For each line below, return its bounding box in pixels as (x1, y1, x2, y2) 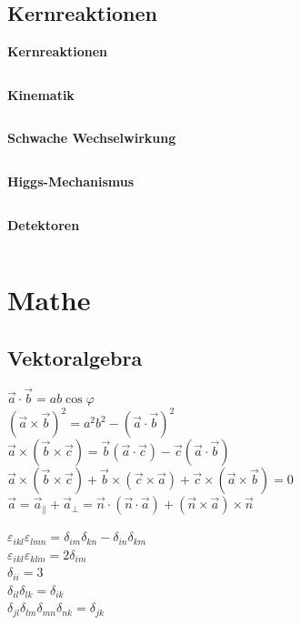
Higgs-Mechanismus (7, 171, 135, 190)
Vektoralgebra (7, 343, 143, 371)
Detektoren (7, 215, 80, 234)
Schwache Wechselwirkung (7, 128, 176, 147)
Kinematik (7, 85, 75, 104)
